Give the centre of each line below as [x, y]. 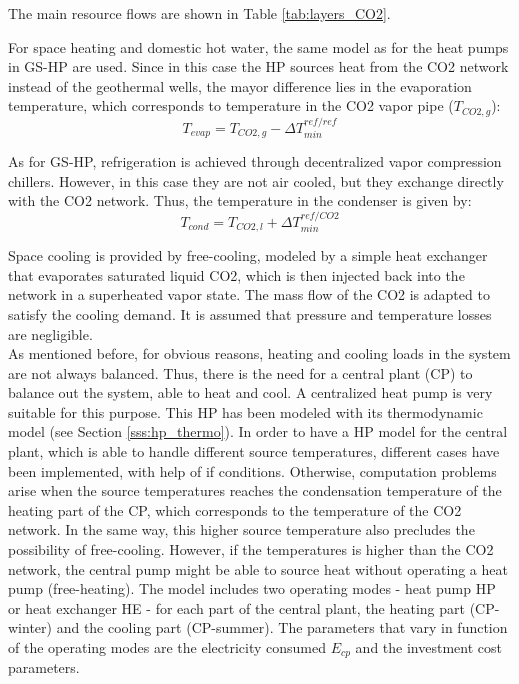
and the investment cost [428, 647]
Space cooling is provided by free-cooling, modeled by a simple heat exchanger [248, 255]
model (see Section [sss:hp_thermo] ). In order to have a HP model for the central [258, 431]
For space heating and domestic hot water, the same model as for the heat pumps [258, 46]
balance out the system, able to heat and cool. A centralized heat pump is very [250, 392]
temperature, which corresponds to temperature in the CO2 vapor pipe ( [231, 105]
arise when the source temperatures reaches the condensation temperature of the [255, 490]
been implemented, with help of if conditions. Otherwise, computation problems [252, 470]
